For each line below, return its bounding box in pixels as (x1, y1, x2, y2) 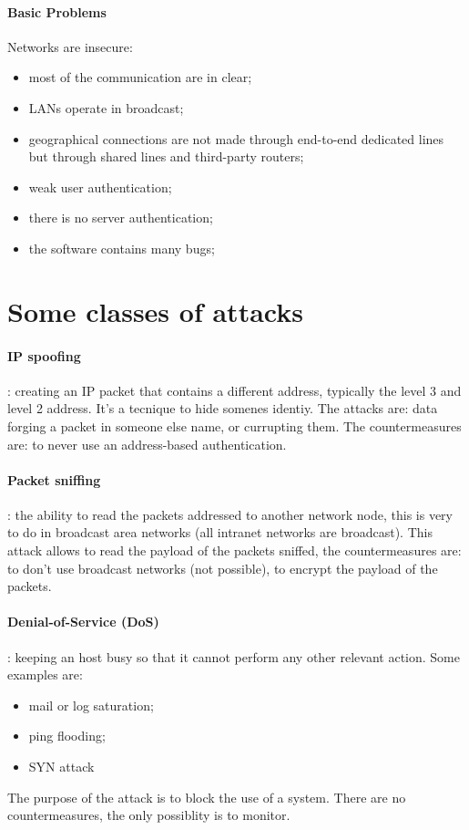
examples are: (7, 665, 83, 684)
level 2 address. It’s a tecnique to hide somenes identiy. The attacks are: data (7, 399, 438, 418)
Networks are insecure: (7, 36, 133, 56)
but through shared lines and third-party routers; (28, 147, 304, 166)
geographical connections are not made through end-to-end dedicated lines (28, 129, 444, 148)
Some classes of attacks (7, 292, 303, 329)
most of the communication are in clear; (28, 67, 252, 87)
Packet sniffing (7, 470, 101, 489)
